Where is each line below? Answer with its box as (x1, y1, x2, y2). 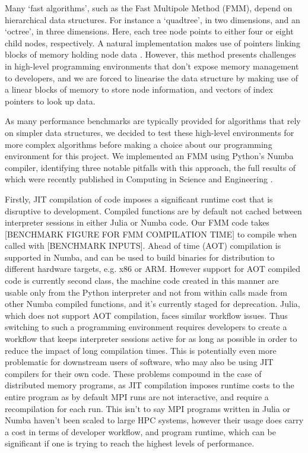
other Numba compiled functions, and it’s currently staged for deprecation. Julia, (5, 297, 300, 310)
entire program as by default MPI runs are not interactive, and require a (5, 391, 269, 403)
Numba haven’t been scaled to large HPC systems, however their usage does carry (5, 414, 304, 426)
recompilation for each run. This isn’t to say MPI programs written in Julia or (5, 402, 290, 414)
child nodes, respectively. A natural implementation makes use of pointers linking (5, 36, 300, 49)
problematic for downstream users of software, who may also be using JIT (5, 356, 274, 368)
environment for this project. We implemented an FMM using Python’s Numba (5, 150, 294, 162)
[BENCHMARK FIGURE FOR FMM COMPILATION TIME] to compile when (5, 227, 297, 240)
